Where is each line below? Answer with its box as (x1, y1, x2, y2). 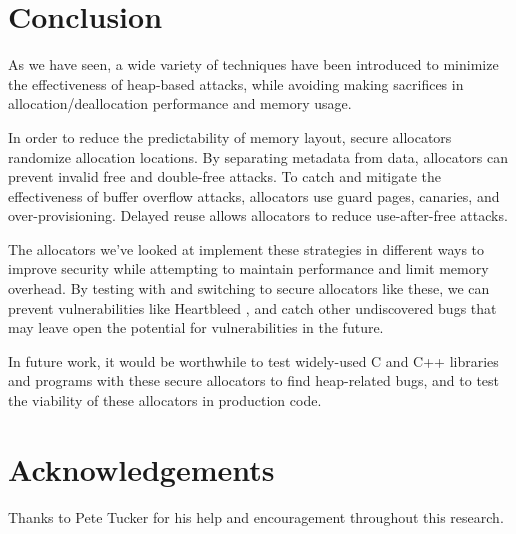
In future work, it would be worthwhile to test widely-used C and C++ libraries (8, 350, 499, 371)
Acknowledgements (8, 448, 275, 489)
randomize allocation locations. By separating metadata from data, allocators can (8, 146, 508, 167)
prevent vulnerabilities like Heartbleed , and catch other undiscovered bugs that (8, 297, 497, 318)
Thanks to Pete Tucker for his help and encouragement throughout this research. (8, 506, 504, 527)
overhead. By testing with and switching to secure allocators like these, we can (8, 278, 490, 299)
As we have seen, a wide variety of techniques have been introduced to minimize (8, 54, 499, 75)
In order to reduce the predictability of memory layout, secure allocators (8, 126, 452, 147)
